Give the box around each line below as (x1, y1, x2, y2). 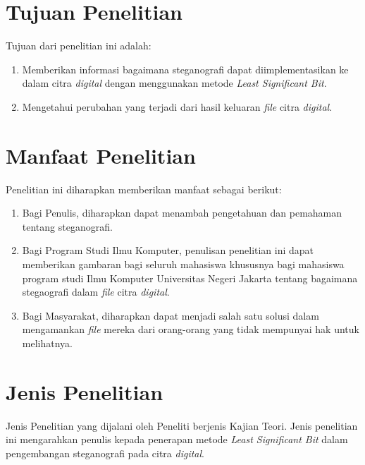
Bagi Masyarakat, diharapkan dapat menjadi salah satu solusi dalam (22, 308, 319, 322)
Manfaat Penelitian (6, 140, 196, 169)
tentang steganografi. (22, 219, 113, 234)
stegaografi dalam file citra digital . (22, 284, 170, 299)
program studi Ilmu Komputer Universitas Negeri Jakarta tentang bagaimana (22, 270, 358, 285)
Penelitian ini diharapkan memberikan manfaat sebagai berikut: (6, 181, 282, 196)
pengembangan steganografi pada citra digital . (6, 445, 204, 460)
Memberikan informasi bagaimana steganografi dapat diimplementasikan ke (22, 61, 349, 76)
